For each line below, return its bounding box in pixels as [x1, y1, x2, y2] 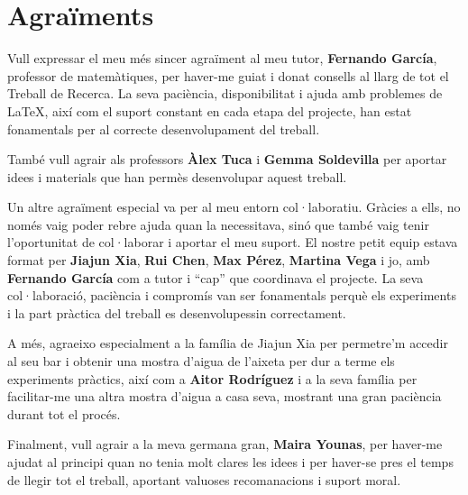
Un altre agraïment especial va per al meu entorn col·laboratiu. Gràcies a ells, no [7, 197, 461, 216]
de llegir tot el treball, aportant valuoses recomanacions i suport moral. [7, 470, 401, 489]
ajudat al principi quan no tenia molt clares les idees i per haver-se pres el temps [7, 453, 454, 471]
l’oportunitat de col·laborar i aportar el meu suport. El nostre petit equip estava [7, 233, 458, 252]
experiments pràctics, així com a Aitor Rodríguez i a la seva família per [7, 369, 418, 388]
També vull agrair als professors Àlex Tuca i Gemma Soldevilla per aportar [7, 150, 447, 169]
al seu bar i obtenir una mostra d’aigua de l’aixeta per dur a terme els [7, 352, 395, 371]
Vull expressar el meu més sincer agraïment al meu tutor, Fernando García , [7, 49, 437, 68]
